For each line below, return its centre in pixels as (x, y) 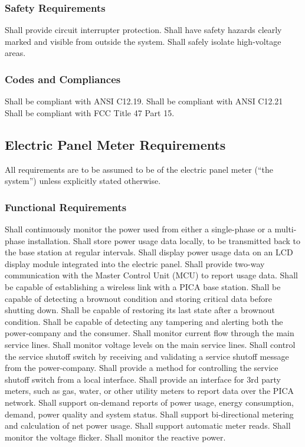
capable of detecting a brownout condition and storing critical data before (138, 298)
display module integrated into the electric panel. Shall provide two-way (135, 263)
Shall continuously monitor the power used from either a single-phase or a (138, 229)
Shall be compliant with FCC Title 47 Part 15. (90, 112)
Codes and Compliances (63, 79)
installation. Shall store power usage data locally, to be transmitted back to (164, 240)
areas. (15, 53)
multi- (286, 229)
